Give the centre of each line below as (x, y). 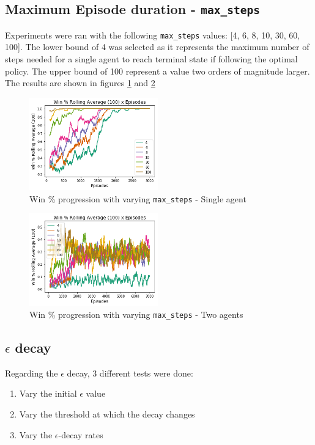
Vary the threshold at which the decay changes (107, 414)
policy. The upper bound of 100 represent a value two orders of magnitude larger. (157, 71)
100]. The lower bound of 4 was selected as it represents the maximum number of (157, 47)
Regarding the (31, 373)
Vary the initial (48, 393)
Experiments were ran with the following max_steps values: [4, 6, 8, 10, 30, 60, (153, 35)
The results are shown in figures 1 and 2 (80, 83)
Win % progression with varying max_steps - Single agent (138, 198)
